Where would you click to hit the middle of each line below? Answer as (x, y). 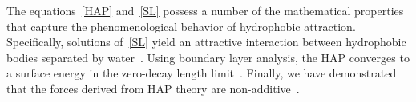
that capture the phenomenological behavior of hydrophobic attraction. (181, 26)
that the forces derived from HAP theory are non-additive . (153, 88)
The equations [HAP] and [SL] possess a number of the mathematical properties (205, 10)
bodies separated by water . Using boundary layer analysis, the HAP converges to (208, 57)
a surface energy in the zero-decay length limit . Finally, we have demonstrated (202, 73)
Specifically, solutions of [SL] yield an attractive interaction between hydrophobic (206, 42)
